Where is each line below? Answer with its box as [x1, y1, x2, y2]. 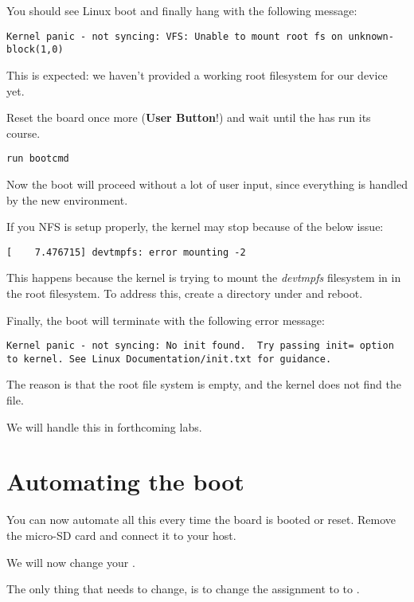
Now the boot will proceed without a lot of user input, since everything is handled [6, 175, 408, 192]
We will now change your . [6, 553, 135, 570]
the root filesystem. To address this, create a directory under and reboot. [6, 284, 363, 301]
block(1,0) [6, 44, 64, 56]
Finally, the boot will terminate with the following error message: [6, 311, 325, 328]
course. [6, 124, 41, 141]
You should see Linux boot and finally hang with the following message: [6, 2, 357, 18]
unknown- [348, 30, 394, 42]
